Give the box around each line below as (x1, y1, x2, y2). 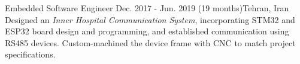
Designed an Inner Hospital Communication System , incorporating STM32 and (5, 13, 295, 25)
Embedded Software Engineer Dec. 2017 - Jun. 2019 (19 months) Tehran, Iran (5, 2, 289, 14)
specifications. (5, 48, 56, 60)
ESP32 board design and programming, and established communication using (5, 25, 289, 37)
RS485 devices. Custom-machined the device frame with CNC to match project (5, 36, 296, 49)
